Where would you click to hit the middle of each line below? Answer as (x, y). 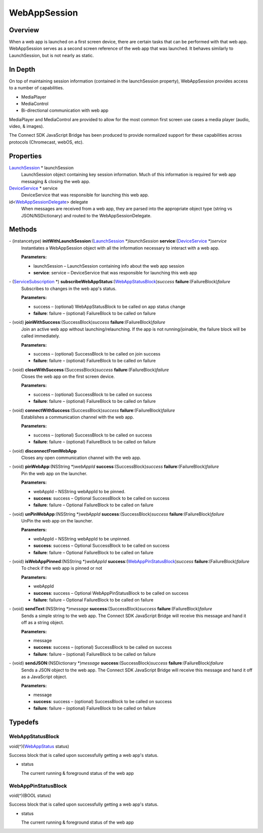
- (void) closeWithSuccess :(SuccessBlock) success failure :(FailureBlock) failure (89, 370)
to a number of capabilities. (37, 88)
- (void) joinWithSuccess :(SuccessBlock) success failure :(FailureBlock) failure (87, 322)
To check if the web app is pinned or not (62, 568)
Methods (23, 229)
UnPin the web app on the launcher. (57, 521)
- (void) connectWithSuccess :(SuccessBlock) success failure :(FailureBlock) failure (92, 410)
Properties (25, 156)
